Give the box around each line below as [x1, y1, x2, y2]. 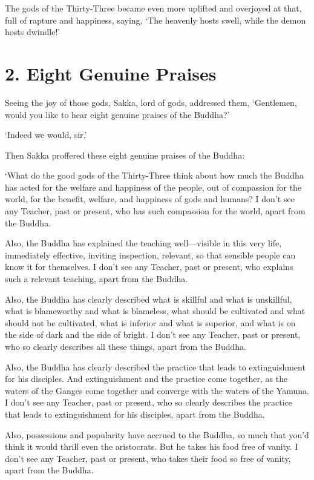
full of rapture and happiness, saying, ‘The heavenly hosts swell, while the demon [5, 13, 306, 26]
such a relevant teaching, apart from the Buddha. [5, 272, 188, 285]
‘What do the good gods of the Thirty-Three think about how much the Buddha [5, 169, 304, 182]
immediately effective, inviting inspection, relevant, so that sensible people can [5, 248, 296, 261]
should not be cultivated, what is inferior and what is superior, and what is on [5, 316, 296, 329]
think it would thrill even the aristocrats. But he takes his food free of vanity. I [5, 440, 298, 453]
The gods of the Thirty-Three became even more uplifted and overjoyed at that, [5, 2, 302, 14]
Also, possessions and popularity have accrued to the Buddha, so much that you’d [5, 428, 309, 441]
